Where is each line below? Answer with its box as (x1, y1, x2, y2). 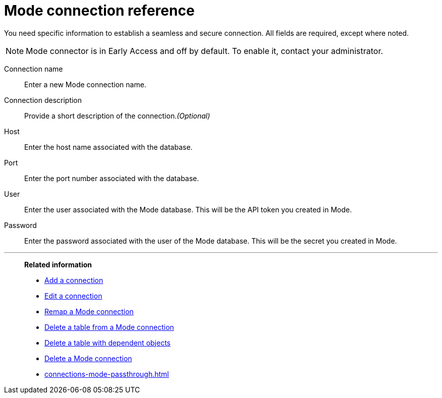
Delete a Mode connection (44, 354, 132, 363)
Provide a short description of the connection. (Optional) (24, 111, 210, 120)
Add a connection (44, 275, 103, 285)
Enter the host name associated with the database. (24, 142, 193, 151)
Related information (24, 260, 92, 269)
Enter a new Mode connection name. (24, 80, 146, 89)
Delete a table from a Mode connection (44, 322, 174, 331)
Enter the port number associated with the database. (24, 174, 199, 183)
